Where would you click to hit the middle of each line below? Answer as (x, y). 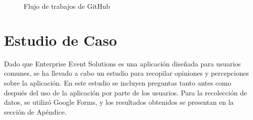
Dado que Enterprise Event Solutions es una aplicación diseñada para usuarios (123, 63)
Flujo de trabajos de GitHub (67, 6)
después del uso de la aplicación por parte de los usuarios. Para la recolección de (126, 92)
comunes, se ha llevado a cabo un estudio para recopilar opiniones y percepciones (126, 73)
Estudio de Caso (61, 40)
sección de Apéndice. (35, 111)
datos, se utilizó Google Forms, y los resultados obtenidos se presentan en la (119, 102)
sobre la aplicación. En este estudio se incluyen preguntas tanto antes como (118, 82)
